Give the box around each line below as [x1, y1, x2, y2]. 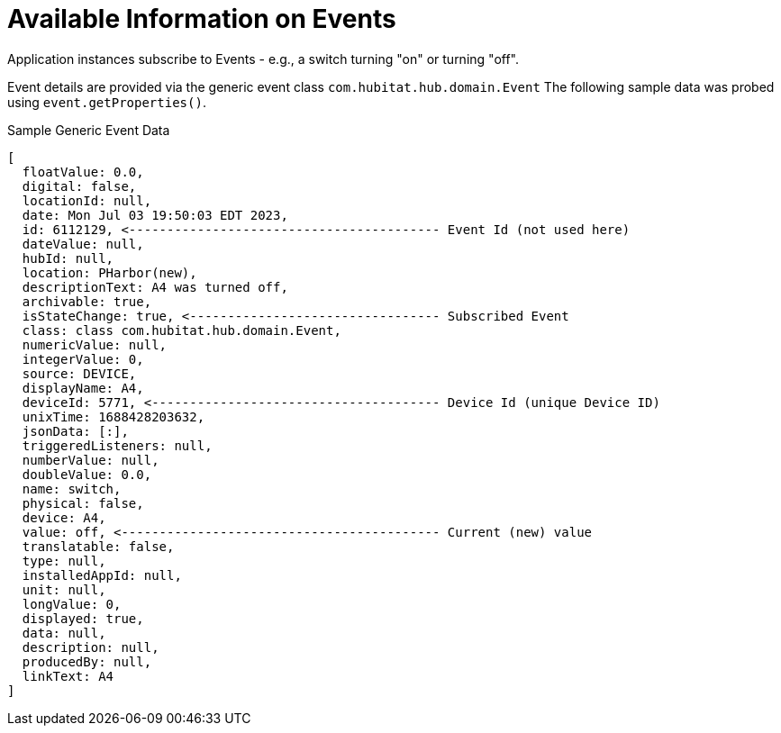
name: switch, [22, 481, 122, 496]
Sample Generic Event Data [7, 122, 170, 138]
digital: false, [22, 178, 137, 194]
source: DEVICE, [22, 366, 137, 381]
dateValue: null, [22, 236, 144, 251]
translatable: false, [22, 538, 175, 554]
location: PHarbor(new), [22, 265, 197, 280]
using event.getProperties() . [7, 94, 206, 110]
